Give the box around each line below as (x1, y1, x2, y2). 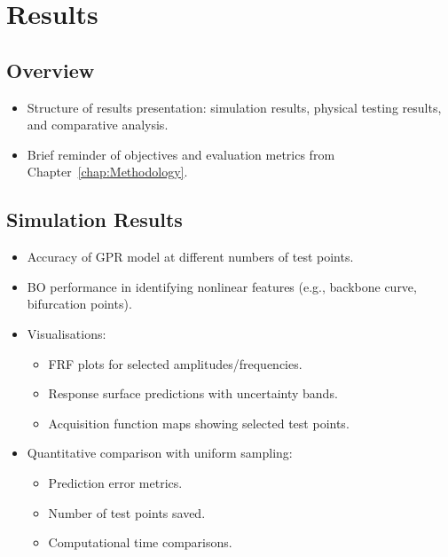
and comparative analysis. (27, 115, 169, 134)
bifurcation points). (27, 294, 132, 313)
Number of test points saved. (48, 503, 206, 522)
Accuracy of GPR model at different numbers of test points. (27, 247, 354, 266)
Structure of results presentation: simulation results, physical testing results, (27, 98, 442, 116)
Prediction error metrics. (48, 473, 183, 491)
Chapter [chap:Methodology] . (27, 162, 188, 181)
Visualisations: (27, 324, 106, 342)
